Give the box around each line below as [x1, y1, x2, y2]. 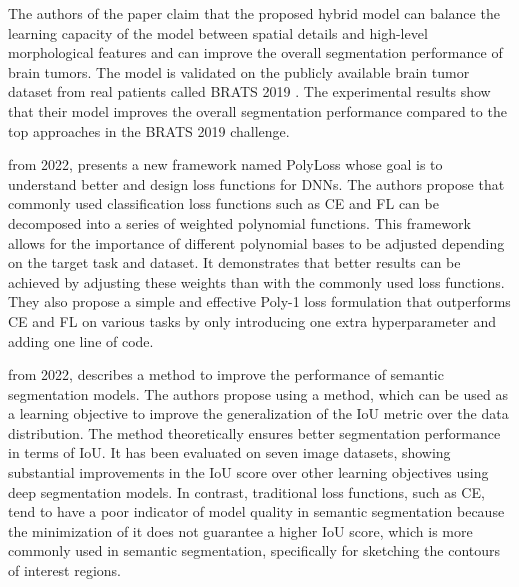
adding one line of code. [8, 330, 154, 351]
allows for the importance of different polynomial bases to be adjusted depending [8, 232, 505, 253]
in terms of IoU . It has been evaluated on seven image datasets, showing [8, 442, 451, 463]
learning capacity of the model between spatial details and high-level [8, 22, 428, 43]
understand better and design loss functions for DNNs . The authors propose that [8, 173, 505, 194]
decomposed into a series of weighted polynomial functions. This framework [8, 212, 471, 233]
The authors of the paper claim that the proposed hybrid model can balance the [8, 3, 500, 23]
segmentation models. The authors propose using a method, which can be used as [8, 383, 508, 404]
